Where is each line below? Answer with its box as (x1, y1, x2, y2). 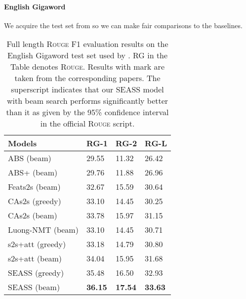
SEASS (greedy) (8, 267, 64, 279)
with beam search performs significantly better (6, 95, 168, 107)
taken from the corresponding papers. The (14, 72, 161, 84)
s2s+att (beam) (8, 253, 62, 264)
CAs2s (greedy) (8, 195, 61, 207)
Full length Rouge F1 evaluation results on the (6, 38, 168, 50)
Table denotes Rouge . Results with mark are (10, 61, 164, 73)
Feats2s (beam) (8, 181, 61, 193)
